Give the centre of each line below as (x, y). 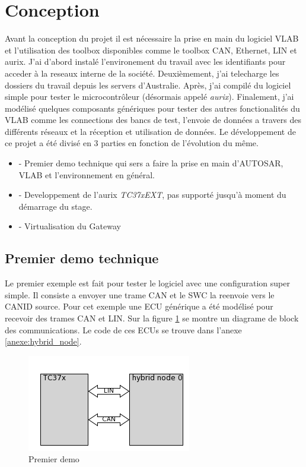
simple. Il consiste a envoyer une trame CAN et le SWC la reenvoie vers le (140, 294)
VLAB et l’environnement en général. (87, 174)
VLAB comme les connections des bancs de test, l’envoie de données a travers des (153, 120)
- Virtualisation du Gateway (70, 226)
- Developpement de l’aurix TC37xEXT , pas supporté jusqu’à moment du (152, 195)
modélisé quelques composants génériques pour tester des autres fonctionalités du (152, 108)
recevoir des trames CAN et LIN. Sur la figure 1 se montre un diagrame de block (152, 318)
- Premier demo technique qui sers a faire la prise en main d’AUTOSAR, (151, 163)
